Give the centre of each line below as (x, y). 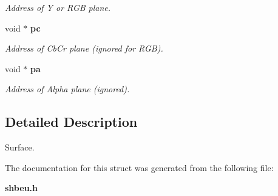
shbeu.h (21, 188)
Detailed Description (71, 122)
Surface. (20, 147)
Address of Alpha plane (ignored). (67, 89)
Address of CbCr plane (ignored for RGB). (84, 48)
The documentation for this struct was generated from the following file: (139, 167)
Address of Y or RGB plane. (58, 7)
